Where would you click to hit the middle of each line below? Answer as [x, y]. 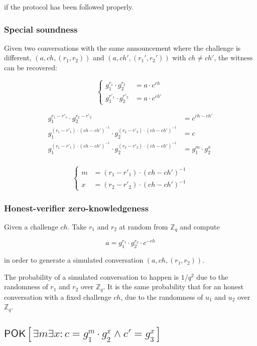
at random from [144, 226]
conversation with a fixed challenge [58, 297]
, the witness [233, 57]
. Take [77, 226]
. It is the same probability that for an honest [173, 286]
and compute [200, 226]
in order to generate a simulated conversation [74, 260]
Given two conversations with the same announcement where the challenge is [122, 47]
